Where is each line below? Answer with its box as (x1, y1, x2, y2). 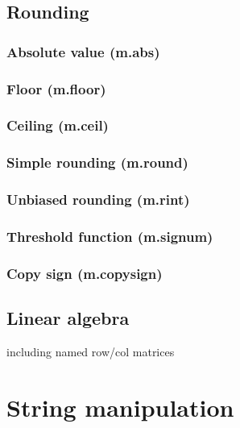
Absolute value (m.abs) (6, 41, 160, 61)
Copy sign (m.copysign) (6, 263, 163, 283)
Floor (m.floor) (6, 78, 106, 98)
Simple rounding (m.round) (6, 152, 188, 172)
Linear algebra (6, 305, 130, 330)
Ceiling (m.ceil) (6, 115, 109, 135)
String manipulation (6, 390, 234, 423)
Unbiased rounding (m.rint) (6, 189, 190, 210)
